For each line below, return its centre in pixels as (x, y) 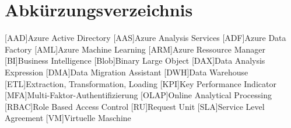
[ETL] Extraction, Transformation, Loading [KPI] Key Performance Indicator (141, 83)
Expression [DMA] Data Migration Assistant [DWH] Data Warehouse (127, 72)
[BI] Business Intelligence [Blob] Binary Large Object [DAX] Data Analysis (135, 60)
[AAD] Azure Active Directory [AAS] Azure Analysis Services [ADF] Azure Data (145, 38)
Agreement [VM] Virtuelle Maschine (68, 118)
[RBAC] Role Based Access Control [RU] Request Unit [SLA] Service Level (135, 106)
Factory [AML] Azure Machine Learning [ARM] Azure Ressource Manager (135, 49)
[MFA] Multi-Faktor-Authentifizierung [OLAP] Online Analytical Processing (138, 95)
